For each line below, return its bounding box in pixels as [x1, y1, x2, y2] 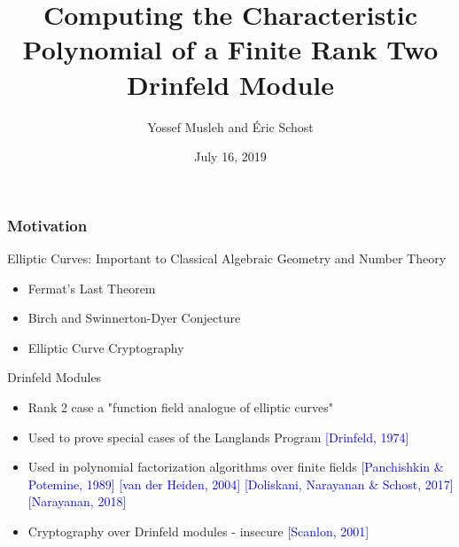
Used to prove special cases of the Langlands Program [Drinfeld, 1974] [27, 427, 409, 446]
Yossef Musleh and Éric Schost [147, 117, 314, 136]
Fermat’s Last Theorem [27, 278, 156, 297]
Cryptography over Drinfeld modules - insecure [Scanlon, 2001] [27, 521, 370, 540]
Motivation [7, 214, 88, 236]
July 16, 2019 [194, 147, 267, 166]
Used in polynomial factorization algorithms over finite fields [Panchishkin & [27, 457, 444, 476]
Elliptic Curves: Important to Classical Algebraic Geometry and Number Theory [7, 248, 447, 267]
